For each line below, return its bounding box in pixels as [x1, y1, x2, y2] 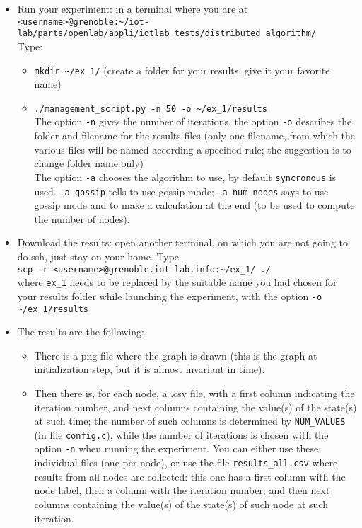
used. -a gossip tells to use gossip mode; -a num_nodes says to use [34, 183, 329, 198]
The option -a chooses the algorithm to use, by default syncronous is [34, 169, 337, 184]
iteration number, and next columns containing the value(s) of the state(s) [34, 399, 357, 414]
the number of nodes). [34, 211, 130, 226]
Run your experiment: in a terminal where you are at [17, 1, 248, 16]
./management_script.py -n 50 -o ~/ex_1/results [34, 103, 267, 114]
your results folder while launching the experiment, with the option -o [17, 288, 322, 303]
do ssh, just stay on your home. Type [17, 248, 180, 263]
